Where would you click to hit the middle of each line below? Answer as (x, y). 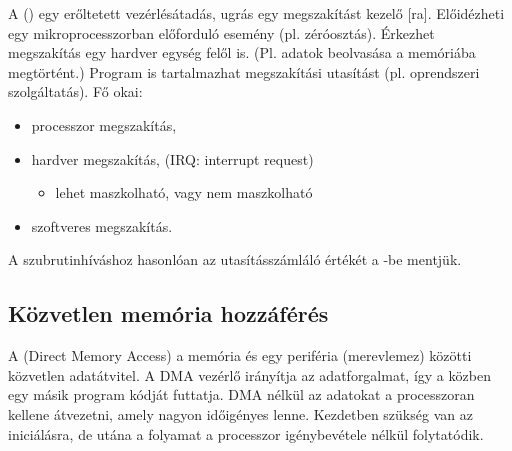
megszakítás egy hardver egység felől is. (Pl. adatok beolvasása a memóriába (242, 52)
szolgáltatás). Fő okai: (75, 91)
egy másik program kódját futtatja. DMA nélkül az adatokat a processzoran (241, 394)
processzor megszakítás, (104, 124)
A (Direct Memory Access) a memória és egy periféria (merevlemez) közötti (240, 355)
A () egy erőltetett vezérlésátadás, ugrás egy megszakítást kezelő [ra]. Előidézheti (256, 13)
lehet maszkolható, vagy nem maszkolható (184, 192)
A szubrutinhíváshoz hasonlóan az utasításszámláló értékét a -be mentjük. (235, 259)
